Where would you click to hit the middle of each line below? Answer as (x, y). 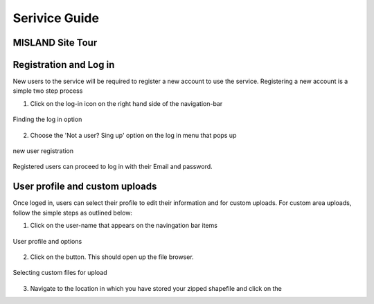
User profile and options (47, 241)
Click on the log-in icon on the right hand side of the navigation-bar (126, 103)
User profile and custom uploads (85, 187)
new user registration (43, 151)
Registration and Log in (64, 65)
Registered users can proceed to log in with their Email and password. (113, 167)
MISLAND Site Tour (55, 43)
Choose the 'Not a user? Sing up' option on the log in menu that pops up (133, 135)
